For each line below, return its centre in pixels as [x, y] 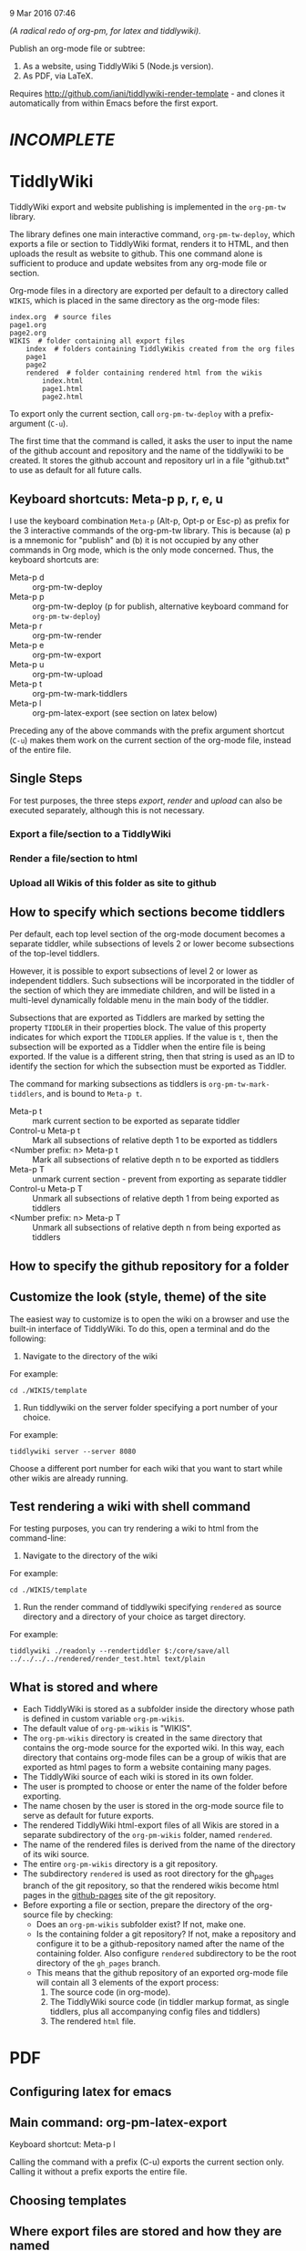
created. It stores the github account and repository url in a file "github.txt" [149, 460]
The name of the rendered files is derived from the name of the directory [159, 1844]
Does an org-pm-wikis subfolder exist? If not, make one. [141, 1924]
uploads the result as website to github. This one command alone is [136, 253]
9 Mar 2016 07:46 [42, 13]
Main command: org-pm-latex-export [118, 2122]
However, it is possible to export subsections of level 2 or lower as [133, 971]
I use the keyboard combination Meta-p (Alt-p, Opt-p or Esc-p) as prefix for [149, 521]
